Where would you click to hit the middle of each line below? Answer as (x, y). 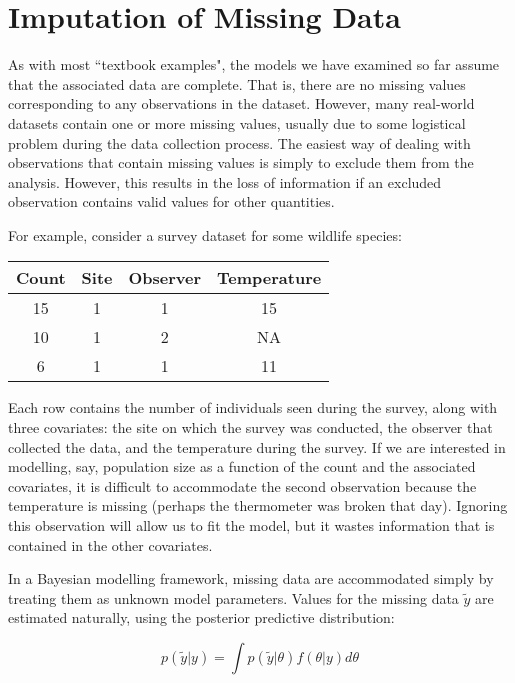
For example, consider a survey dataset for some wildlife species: (205, 234)
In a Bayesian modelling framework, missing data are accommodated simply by (251, 578)
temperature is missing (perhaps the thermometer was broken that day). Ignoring (258, 505)
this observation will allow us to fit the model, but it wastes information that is (251, 525)
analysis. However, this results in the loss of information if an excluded (225, 181)
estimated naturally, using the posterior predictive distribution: (201, 617)
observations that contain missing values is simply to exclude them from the (241, 162)
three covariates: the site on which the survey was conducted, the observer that (250, 427)
